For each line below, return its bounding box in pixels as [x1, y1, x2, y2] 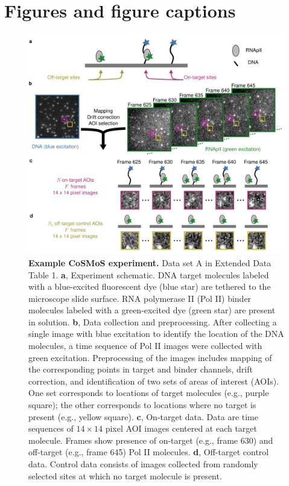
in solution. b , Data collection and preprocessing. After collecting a [28, 315, 277, 328]
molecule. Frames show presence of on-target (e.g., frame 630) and [28, 433, 273, 446]
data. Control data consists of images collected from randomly [28, 458, 258, 470]
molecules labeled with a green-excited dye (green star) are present [28, 304, 276, 316]
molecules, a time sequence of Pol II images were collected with [28, 339, 262, 352]
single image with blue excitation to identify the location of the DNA [28, 327, 284, 340]
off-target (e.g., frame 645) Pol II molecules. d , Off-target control [28, 446, 269, 458]
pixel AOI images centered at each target [105, 422, 258, 435]
